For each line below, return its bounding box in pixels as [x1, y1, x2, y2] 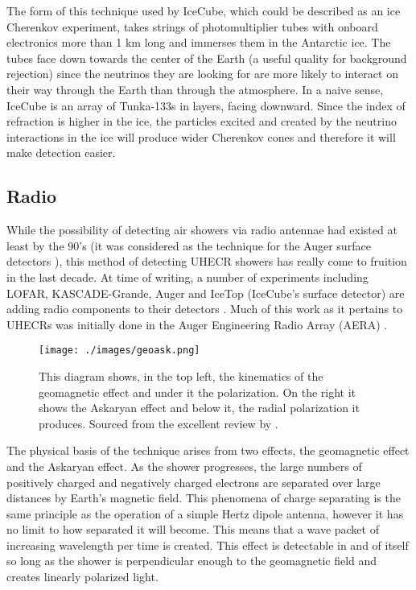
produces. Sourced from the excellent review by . [39, 415, 278, 431]
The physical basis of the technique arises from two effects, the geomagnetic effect [6, 442, 410, 459]
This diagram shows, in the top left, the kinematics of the [39, 367, 323, 384]
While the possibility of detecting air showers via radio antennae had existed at [6, 221, 397, 238]
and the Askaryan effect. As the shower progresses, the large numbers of [6, 457, 362, 474]
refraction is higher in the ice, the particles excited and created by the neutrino [6, 113, 397, 130]
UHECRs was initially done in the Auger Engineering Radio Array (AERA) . [6, 316, 388, 332]
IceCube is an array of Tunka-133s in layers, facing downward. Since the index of [6, 97, 406, 113]
